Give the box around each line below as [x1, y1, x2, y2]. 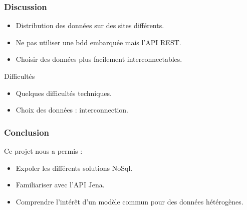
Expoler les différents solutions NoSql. [16, 162, 133, 173]
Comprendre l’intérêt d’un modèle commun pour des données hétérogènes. [16, 196, 243, 206]
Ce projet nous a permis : [4, 146, 83, 156]
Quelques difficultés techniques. [16, 87, 112, 98]
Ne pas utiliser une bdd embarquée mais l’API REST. [16, 37, 181, 47]
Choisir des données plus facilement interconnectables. [16, 54, 182, 64]
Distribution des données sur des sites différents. [16, 20, 164, 31]
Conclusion [4, 126, 49, 138]
